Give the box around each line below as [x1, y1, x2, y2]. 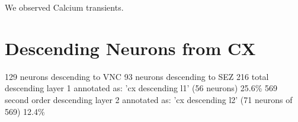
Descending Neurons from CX [5, 36, 256, 60]
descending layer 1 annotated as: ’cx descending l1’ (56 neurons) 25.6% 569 [5, 82, 278, 94]
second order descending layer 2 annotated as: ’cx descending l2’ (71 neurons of [5, 93, 293, 105]
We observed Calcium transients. [5, 1, 124, 13]
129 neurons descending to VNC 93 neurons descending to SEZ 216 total [5, 70, 269, 82]
